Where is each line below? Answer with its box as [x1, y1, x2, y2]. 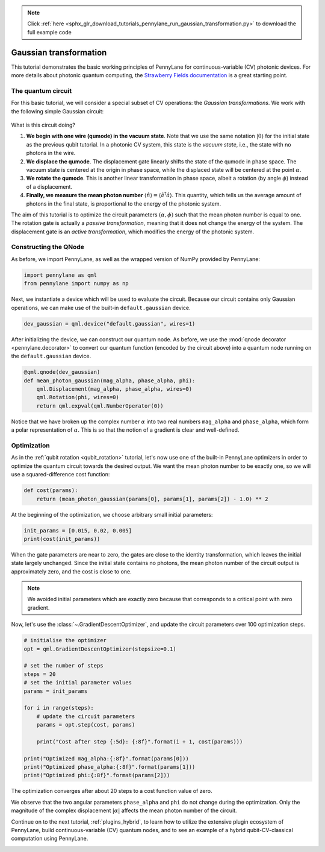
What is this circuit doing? [11, 121, 75, 128]
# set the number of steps [23, 662, 104, 669]
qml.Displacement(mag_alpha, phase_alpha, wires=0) [36, 386, 193, 393]
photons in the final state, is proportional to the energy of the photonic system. [26, 200, 221, 207]
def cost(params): [23, 487, 78, 494]
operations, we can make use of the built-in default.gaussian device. [11, 304, 191, 311]
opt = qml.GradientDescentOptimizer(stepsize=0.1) [23, 645, 177, 652]
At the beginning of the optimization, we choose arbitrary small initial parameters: [11, 511, 213, 518]
